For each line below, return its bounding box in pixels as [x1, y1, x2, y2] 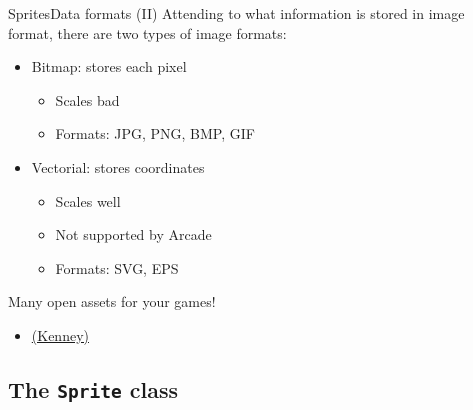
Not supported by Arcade [55, 224, 212, 245]
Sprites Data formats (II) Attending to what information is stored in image [8, 3, 465, 23]
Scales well [55, 190, 121, 211]
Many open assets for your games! [8, 291, 216, 312]
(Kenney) [31, 324, 89, 345]
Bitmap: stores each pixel [31, 56, 187, 77]
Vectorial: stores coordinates [31, 156, 205, 177]
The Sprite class [8, 373, 179, 404]
